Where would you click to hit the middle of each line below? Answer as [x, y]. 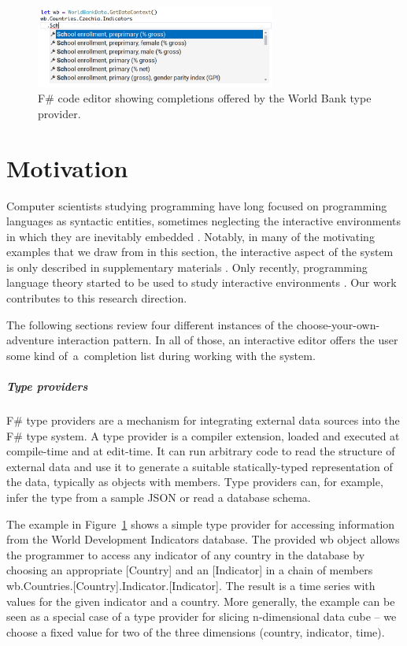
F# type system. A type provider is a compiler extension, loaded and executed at [203, 435]
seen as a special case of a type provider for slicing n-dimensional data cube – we [202, 616]
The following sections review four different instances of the [150, 324]
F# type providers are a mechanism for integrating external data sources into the [203, 420]
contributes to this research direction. [97, 298]
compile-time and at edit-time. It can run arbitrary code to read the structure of [201, 451]
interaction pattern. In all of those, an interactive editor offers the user [228, 340]
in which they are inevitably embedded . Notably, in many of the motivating [191, 236]
